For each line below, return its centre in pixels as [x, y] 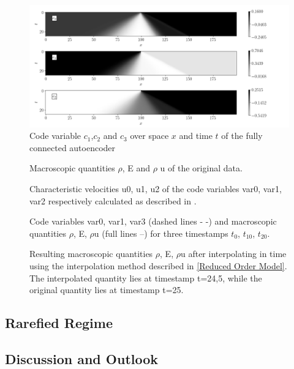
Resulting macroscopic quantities [91, 254]
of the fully [242, 136]
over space [149, 136]
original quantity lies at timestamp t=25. [107, 290]
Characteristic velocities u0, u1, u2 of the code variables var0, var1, [156, 188]
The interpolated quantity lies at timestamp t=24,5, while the [146, 278]
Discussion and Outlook [82, 358]
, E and [136, 168]
